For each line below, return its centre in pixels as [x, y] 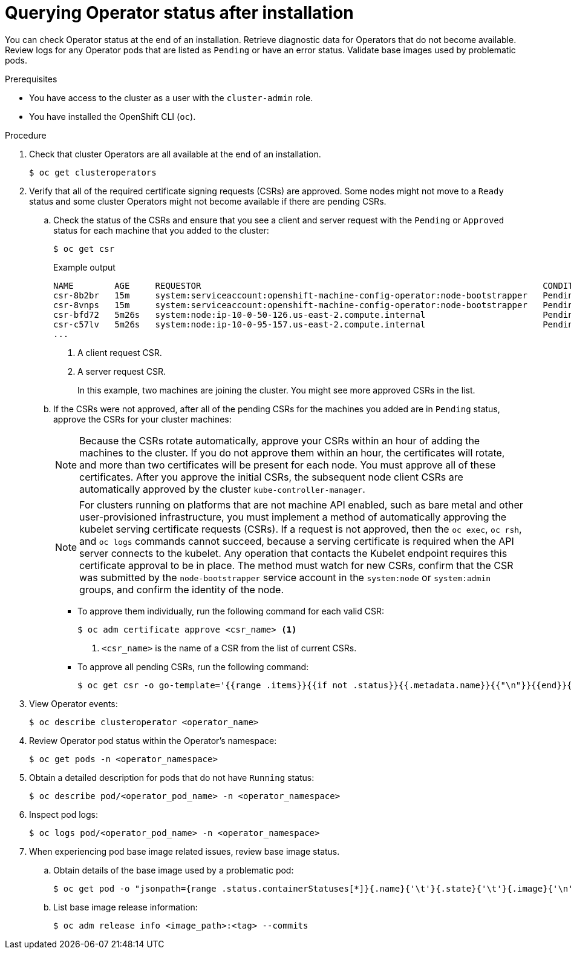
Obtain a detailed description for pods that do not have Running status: [172, 777]
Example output [84, 267]
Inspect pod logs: [64, 814]
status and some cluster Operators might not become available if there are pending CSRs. [208, 201]
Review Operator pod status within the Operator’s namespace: [153, 740]
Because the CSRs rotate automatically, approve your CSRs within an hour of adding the [280, 440]
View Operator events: [73, 703]
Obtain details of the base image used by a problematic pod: [174, 870]
